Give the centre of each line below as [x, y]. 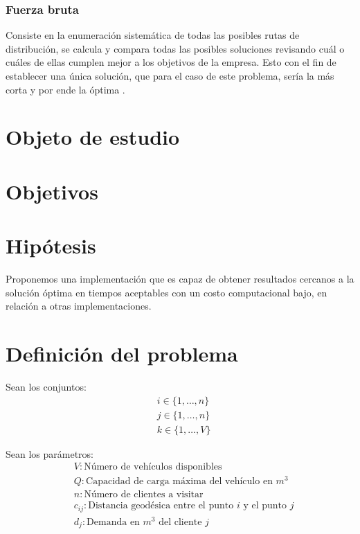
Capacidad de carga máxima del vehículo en [179, 482]
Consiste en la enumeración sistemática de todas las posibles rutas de [153, 35]
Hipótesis [51, 246]
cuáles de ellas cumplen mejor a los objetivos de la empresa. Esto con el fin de [171, 62]
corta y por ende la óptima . [65, 89]
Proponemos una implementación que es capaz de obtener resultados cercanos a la [180, 279]
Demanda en [113, 522]
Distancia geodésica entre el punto [161, 506]
